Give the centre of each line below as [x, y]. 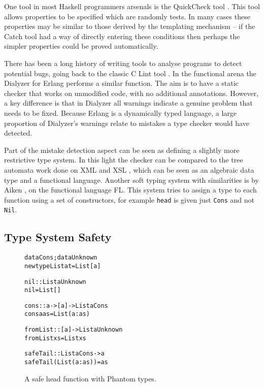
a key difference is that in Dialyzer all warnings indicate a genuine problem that [128, 103]
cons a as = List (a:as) [57, 314]
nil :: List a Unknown [55, 282]
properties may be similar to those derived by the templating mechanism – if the [130, 26]
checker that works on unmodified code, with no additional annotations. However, [131, 93]
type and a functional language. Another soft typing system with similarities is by [131, 180]
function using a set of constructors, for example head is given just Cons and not [129, 199]
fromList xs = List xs [55, 338]
